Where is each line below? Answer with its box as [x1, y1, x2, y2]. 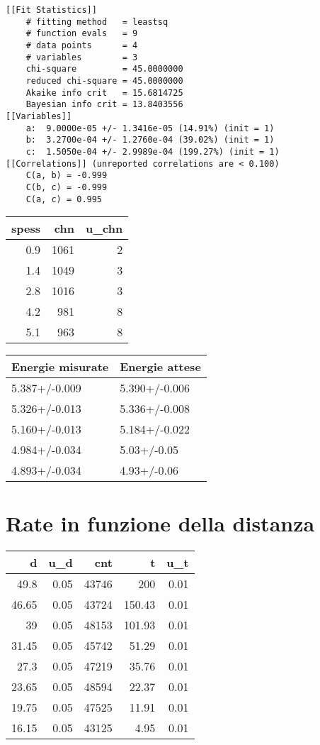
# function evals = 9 [25, 28, 138, 39]
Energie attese [120, 358, 201, 375]
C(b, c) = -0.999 [25, 182, 108, 192]
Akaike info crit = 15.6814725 [25, 87, 183, 98]
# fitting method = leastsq [25, 16, 168, 27]
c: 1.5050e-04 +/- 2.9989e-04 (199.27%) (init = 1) [25, 146, 280, 157]
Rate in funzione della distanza [6, 509, 315, 538]
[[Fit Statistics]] [6, 5, 97, 15]
